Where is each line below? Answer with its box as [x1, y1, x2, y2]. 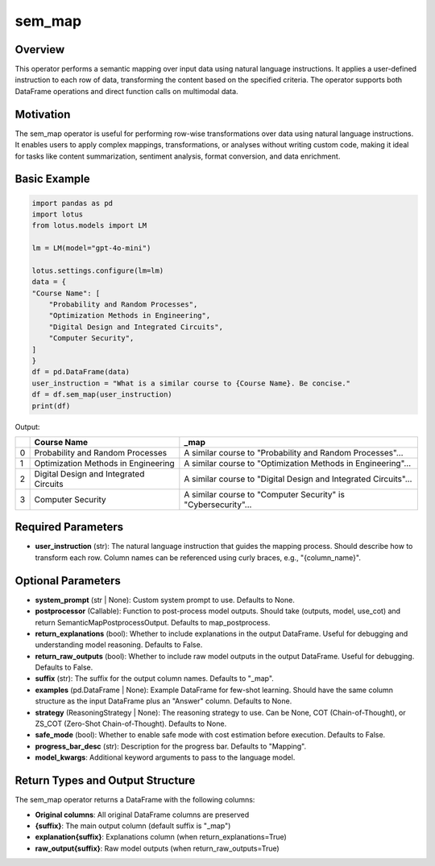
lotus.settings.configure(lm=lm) [31, 266, 164, 275]
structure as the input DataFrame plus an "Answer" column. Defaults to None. [35, 696, 292, 706]
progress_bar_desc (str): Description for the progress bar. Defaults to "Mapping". [35, 741, 306, 751]
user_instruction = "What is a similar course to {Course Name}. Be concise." [31, 378, 350, 388]
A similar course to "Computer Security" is [184, 489, 346, 500]
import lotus [31, 209, 84, 219]
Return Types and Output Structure [14, 773, 196, 788]
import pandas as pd [31, 198, 113, 208]
